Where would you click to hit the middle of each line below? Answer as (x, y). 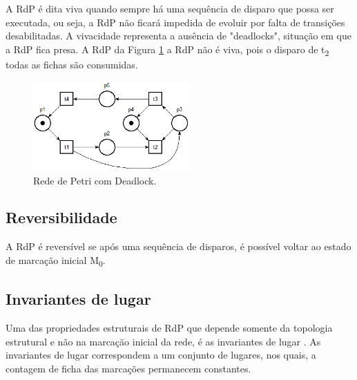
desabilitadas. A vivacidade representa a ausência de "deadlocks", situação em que (178, 36)
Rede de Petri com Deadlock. (95, 180)
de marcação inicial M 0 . (56, 260)
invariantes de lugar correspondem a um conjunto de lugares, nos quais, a (161, 355)
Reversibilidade (61, 217)
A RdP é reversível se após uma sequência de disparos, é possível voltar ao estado (178, 246)
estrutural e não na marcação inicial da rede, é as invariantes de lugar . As (163, 341)
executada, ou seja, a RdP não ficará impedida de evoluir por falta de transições (175, 22)
